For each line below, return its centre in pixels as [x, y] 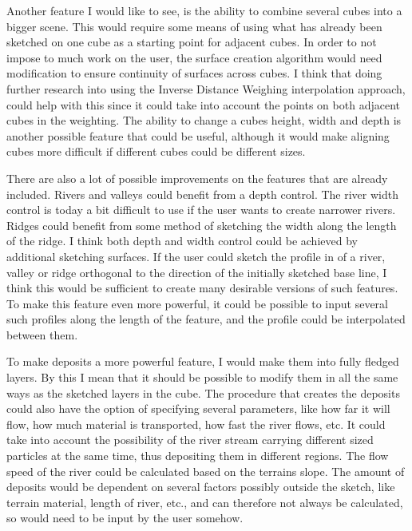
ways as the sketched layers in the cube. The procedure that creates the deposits [203, 392]
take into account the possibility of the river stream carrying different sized [190, 440]
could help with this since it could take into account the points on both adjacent [203, 104]
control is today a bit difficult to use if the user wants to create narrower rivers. [201, 210]
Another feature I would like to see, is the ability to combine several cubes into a [204, 10]
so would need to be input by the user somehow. [125, 518]
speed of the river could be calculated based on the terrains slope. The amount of [206, 471]
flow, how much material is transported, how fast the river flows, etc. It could [196, 424]
